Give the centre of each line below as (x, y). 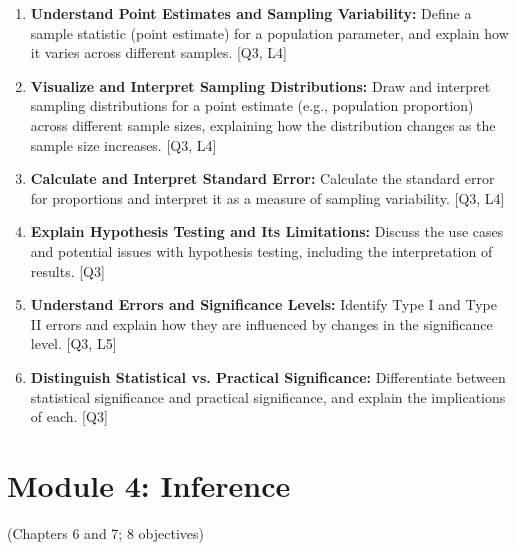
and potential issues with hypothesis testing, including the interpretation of (261, 250)
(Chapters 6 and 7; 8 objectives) (105, 532)
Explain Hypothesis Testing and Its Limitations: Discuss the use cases (267, 231)
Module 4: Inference (149, 484)
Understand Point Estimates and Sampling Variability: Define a (251, 13)
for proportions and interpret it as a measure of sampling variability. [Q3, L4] (267, 197)
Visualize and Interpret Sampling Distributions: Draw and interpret (260, 85)
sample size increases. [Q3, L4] (123, 144)
